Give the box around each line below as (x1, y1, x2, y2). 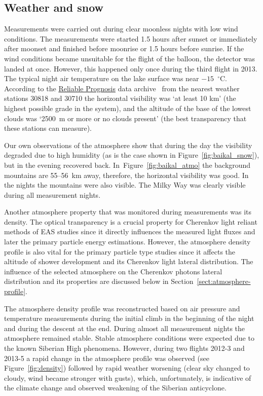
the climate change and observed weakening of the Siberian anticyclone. (4, 382, 227, 393)
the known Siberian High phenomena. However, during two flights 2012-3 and (4, 343, 245, 353)
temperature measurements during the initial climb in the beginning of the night (4, 313, 254, 323)
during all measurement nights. (4, 189, 101, 200)
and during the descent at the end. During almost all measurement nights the (4, 322, 245, 333)
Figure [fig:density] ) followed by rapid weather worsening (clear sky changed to (4, 363, 250, 373)
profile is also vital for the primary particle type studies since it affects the (4, 246, 236, 257)
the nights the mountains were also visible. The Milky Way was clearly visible (4, 179, 246, 190)
